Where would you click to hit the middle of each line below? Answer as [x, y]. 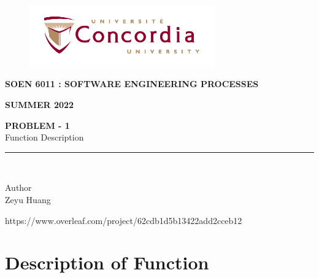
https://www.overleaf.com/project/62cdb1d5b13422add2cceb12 [124, 220]
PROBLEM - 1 [37, 125]
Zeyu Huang [28, 199]
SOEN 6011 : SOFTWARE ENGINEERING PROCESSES [132, 84]
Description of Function [107, 262]
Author [18, 187]
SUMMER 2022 [40, 104]
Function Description [44, 137]
